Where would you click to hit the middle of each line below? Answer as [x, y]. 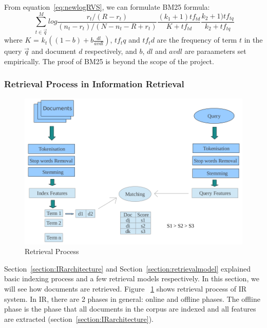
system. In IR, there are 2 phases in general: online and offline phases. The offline [132, 298]
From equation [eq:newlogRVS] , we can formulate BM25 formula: [107, 7]
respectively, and [111, 51]
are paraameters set [215, 51]
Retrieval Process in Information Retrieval [94, 84]
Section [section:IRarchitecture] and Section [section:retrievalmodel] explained [128, 268]
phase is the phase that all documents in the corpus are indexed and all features [130, 309]
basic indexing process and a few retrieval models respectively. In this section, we [132, 278]
